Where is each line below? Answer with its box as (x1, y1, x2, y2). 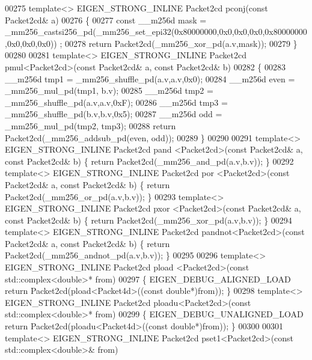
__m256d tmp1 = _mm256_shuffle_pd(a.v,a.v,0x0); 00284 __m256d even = (5, 72, 295, 85)
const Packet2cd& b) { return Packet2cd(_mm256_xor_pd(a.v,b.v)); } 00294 (5, 213, 292, 226)
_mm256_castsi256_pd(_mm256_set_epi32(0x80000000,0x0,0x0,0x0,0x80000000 (5, 25, 307, 38)
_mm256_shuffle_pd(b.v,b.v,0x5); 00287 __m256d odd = (5, 108, 222, 120)
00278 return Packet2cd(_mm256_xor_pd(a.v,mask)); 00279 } (64, 37, 298, 49)
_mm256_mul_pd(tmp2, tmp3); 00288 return (5, 119, 176, 132)
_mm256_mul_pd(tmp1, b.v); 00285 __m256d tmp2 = (5, 84, 213, 97)
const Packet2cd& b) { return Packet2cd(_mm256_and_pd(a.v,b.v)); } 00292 (5, 154, 294, 167)
